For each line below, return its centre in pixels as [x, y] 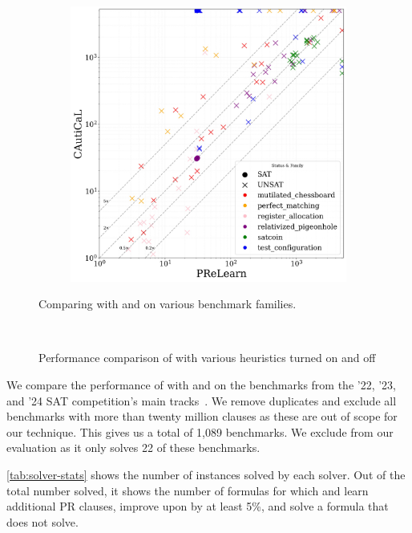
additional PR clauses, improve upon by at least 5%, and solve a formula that [198, 506]
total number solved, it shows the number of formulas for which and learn [188, 490]
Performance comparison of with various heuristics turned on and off [207, 358]
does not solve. [42, 521]
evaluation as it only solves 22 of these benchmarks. [133, 448]
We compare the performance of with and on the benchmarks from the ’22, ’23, [201, 385]
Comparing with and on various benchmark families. [168, 304]
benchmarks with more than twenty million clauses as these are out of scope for [202, 416]
